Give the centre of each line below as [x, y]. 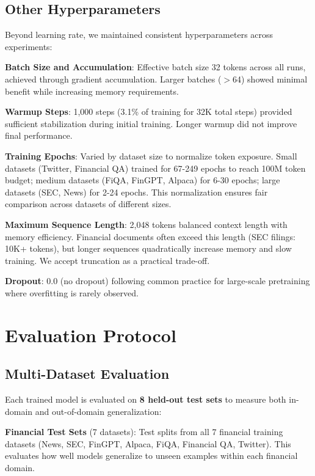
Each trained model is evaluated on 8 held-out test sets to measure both [146, 399]
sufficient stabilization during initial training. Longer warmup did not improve [151, 123]
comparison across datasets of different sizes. [88, 204]
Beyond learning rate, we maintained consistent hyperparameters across [139, 35]
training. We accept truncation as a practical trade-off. [107, 260]
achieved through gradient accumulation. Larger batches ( [113, 79]
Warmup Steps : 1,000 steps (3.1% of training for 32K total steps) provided [149, 112]
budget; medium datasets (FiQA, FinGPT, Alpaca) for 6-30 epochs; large [143, 180]
